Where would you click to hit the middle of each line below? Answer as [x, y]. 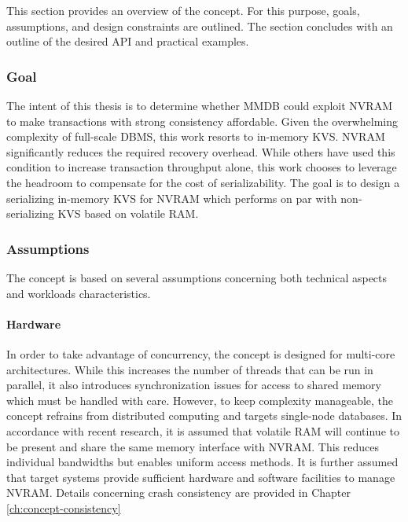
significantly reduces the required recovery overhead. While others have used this [201, 151]
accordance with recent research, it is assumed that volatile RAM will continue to [203, 430]
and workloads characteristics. [79, 293]
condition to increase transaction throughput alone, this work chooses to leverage [202, 167]
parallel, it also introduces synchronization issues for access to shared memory [194, 385]
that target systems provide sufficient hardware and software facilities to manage [201, 477]
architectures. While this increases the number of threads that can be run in [190, 369]
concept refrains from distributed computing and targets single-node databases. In [204, 415]
